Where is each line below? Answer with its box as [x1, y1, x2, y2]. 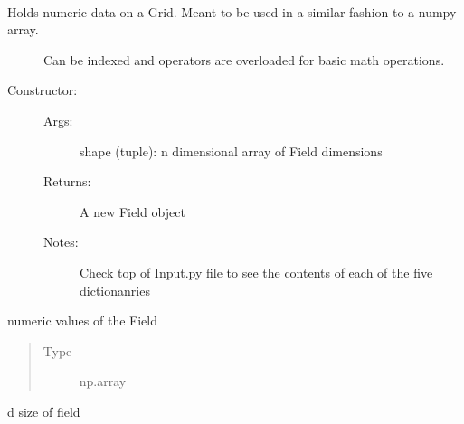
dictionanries [80, 280, 150, 299]
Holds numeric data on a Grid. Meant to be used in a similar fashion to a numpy [7, 2, 457, 21]
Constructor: [7, 80, 78, 99]
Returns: [43, 172, 91, 191]
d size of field [7, 401, 80, 420]
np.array [79, 372, 127, 391]
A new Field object [80, 202, 185, 221]
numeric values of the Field [7, 311, 157, 330]
